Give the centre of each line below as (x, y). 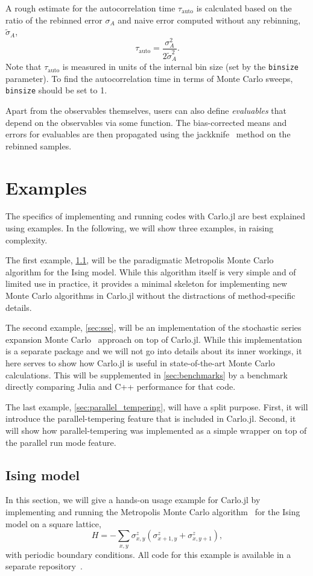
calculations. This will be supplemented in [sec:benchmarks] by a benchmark (147, 374)
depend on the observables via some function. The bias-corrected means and (146, 122)
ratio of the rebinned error (54, 20)
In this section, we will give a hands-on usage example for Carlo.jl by (133, 500)
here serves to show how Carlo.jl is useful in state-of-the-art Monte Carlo (140, 363)
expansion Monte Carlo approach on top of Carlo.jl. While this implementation (154, 339)
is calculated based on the (244, 8)
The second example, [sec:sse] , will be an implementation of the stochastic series (153, 327)
